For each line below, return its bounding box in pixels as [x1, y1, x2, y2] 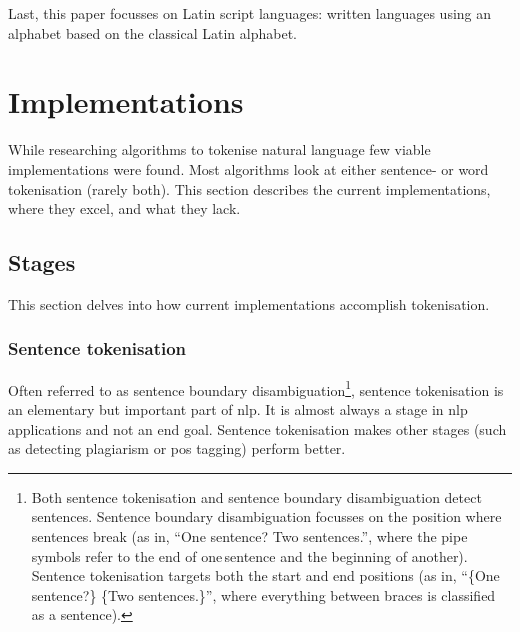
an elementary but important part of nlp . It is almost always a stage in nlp [8, 398, 468, 419]
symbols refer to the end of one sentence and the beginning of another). [31, 545, 468, 566]
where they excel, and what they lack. [8, 198, 241, 219]
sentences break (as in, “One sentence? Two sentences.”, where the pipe [31, 525, 468, 546]
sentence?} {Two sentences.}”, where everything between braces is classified [31, 584, 496, 605]
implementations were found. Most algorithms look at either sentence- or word [8, 158, 489, 179]
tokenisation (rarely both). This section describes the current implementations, [8, 178, 491, 199]
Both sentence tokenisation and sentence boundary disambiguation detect [31, 486, 482, 507]
